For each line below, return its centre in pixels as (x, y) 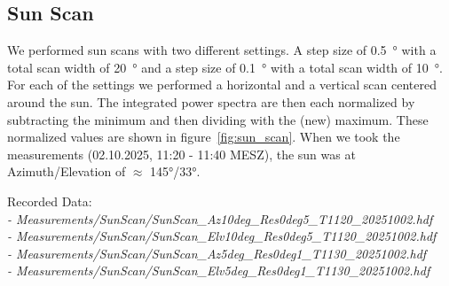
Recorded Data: (50, 201)
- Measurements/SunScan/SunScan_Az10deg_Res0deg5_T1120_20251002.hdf (220, 218)
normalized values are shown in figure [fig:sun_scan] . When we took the (204, 137)
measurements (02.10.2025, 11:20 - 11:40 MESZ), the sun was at (181, 154)
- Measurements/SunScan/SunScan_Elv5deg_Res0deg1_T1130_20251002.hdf (219, 271)
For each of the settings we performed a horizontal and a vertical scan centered (222, 85)
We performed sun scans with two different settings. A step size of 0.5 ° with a (222, 50)
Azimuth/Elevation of (67, 171)
